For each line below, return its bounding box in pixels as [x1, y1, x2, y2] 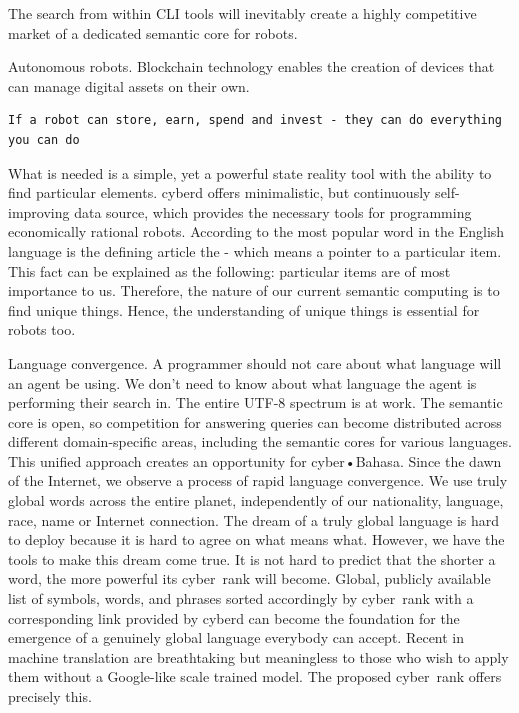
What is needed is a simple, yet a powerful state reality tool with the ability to [8, 162, 492, 183]
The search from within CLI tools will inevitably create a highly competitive [8, 3, 477, 23]
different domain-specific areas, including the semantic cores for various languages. [8, 431, 512, 452]
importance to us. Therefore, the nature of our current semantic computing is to [8, 280, 500, 301]
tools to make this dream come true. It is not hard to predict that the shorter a [8, 548, 496, 569]
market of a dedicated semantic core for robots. [8, 22, 298, 43]
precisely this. [8, 686, 92, 706]
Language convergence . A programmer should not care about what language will [8, 352, 502, 373]
